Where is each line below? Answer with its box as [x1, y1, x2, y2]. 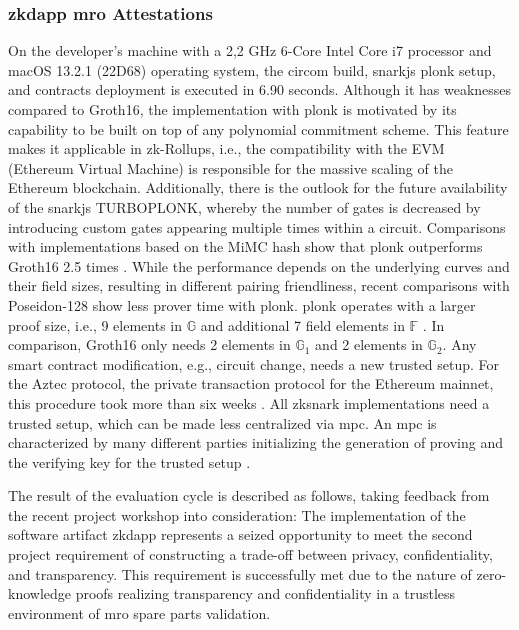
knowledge [8, 583, 71, 604]
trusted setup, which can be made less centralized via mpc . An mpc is [8, 412, 437, 433]
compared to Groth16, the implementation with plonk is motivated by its [8, 99, 457, 119]
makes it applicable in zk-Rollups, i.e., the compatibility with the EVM [8, 138, 445, 159]
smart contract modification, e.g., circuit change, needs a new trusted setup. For [8, 353, 500, 374]
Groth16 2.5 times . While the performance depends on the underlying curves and [8, 255, 510, 276]
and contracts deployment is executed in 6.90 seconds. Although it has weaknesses [8, 79, 512, 100]
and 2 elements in [315, 334, 423, 355]
